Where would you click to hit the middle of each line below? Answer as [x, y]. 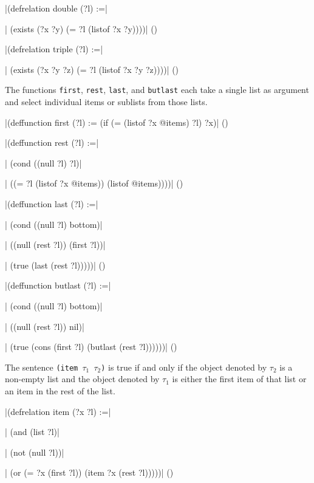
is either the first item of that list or [239, 379]
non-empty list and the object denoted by [82, 379]
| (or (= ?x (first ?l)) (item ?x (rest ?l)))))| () [89, 472]
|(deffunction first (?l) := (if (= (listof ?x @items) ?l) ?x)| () [117, 122]
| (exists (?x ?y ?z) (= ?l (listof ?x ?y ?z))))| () [92, 69]
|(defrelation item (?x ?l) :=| [58, 411]
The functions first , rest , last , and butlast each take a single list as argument [157, 90]
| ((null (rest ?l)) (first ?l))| [55, 245]
